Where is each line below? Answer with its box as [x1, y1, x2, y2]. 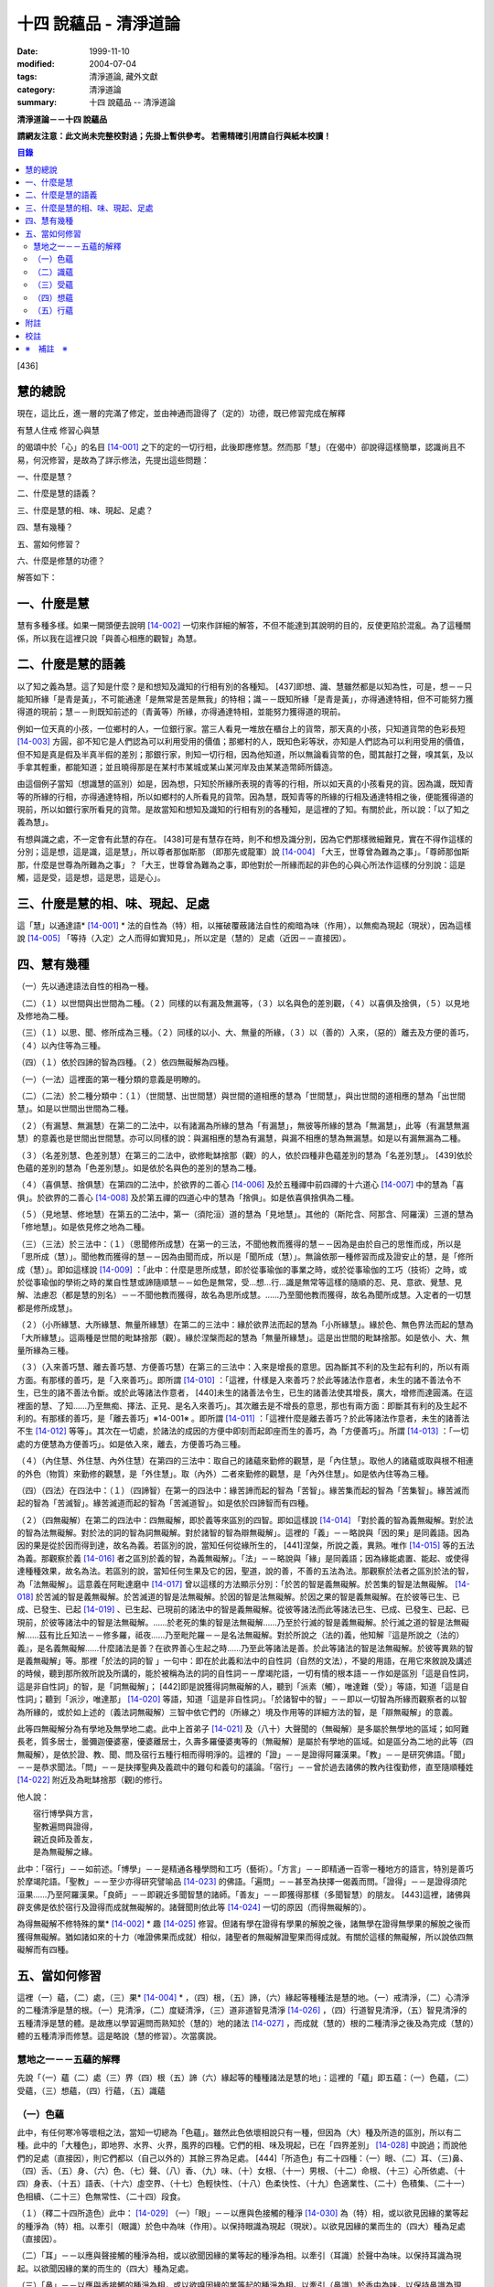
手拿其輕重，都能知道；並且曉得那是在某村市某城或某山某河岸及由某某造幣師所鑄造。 [16, 761, 338, 772]
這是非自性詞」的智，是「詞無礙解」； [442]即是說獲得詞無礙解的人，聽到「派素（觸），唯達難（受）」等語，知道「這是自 [16, 1680, 469, 1691]
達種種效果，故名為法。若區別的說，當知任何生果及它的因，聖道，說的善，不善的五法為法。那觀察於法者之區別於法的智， [16, 1565, 474, 1577]
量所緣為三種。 [16, 1345, 73, 1356]
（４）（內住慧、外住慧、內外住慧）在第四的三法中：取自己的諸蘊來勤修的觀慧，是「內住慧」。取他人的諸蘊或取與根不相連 [16, 1455, 474, 1466]
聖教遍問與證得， [32, 1820, 98, 1831]
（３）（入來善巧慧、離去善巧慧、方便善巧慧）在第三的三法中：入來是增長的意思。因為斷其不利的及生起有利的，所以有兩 [16, 1361, 470, 1372]
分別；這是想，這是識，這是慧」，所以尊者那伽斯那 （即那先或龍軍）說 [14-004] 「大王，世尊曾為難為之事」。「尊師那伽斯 [16, 846, 470, 857]
